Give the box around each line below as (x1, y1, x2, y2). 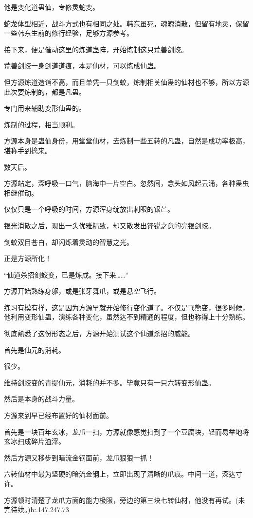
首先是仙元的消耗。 (4, 344, 65, 355)
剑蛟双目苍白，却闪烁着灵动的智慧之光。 (4, 237, 133, 247)
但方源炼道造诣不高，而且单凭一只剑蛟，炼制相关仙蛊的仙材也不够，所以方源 (4, 77, 249, 87)
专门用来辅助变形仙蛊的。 (4, 103, 86, 113)
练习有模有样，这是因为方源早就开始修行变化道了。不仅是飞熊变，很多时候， (4, 302, 249, 312)
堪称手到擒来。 (4, 145, 52, 155)
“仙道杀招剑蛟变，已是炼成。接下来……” (4, 269, 128, 279)
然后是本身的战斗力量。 (4, 394, 79, 404)
